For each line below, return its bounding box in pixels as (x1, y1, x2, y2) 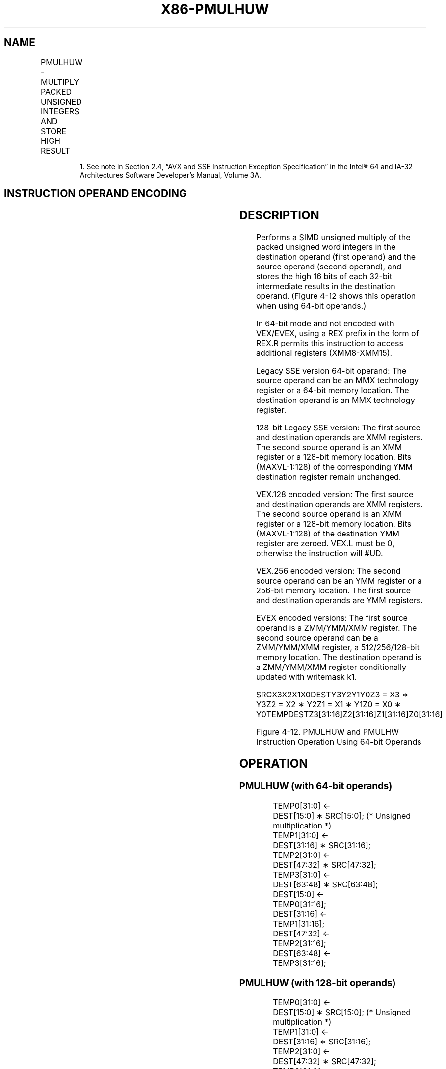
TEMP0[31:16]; (273, 899, 326, 909)
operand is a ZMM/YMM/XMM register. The (256, 623, 417, 633)
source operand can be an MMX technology (256, 375, 419, 386)
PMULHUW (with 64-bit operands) (239, 780, 393, 792)
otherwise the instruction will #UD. (256, 548, 383, 559)
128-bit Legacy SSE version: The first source (256, 423, 420, 433)
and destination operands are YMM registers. (256, 595, 423, 606)
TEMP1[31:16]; (273, 918, 325, 929)
